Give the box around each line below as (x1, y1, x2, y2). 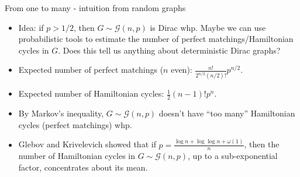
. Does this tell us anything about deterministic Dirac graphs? (58, 44, 281, 56)
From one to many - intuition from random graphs (5, 2, 186, 13)
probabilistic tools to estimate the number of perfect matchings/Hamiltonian (18, 33, 294, 45)
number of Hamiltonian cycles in (18, 150, 136, 162)
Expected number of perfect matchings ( (18, 63, 164, 76)
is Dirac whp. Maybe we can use (150, 21, 266, 33)
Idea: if (18, 21, 44, 33)
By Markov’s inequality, (18, 107, 104, 119)
